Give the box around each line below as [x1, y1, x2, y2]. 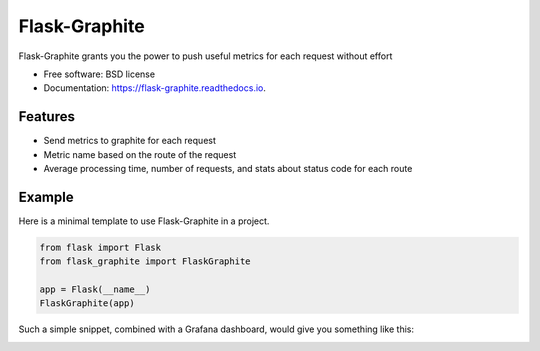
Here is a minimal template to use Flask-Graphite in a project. [18, 215, 270, 227]
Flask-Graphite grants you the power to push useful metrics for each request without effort [18, 50, 393, 62]
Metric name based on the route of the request [43, 148, 237, 160]
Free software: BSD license [43, 68, 155, 80]
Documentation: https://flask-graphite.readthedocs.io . [43, 82, 267, 94]
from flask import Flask [39, 241, 162, 253]
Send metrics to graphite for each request [43, 135, 217, 147]
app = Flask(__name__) [39, 284, 151, 295]
